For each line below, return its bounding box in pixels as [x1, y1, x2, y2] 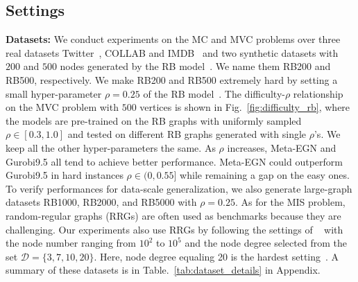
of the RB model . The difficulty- [143, 86, 285, 100]
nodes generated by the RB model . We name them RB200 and [60, 59, 331, 73]
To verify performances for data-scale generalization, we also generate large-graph [6, 181, 352, 195]
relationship [293, 86, 343, 100]
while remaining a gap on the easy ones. [180, 168, 350, 182]
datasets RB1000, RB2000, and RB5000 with [6, 195, 197, 209]
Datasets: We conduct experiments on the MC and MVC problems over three [6, 32, 341, 46]
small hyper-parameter [6, 86, 102, 100]
